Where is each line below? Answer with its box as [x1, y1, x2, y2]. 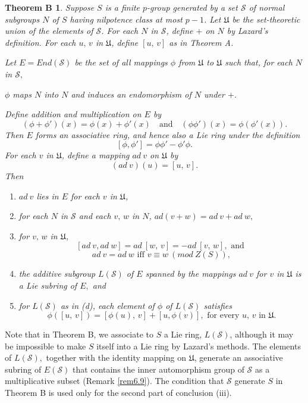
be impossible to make [5, 339, 86, 352]
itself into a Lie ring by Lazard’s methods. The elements [96, 339, 301, 352]
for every [207, 311, 240, 320]
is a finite [105, 1, 140, 13]
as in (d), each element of [60, 299, 155, 311]
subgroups [5, 13, 40, 25]
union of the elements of [5, 24, 93, 37]
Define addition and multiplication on [5, 108, 142, 120]
